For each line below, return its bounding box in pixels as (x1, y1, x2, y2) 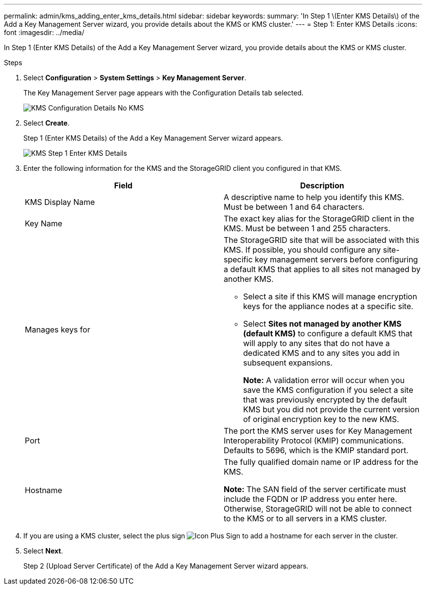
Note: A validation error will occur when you (243, 375, 405, 385)
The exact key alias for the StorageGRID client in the (224, 214, 414, 223)
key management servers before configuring (255, 255, 418, 264)
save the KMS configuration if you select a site (243, 385, 413, 395)
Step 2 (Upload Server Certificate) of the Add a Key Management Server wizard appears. (23, 562, 309, 570)
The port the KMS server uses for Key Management (224, 426, 412, 436)
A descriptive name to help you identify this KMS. (224, 192, 404, 202)
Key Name (25, 219, 63, 228)
